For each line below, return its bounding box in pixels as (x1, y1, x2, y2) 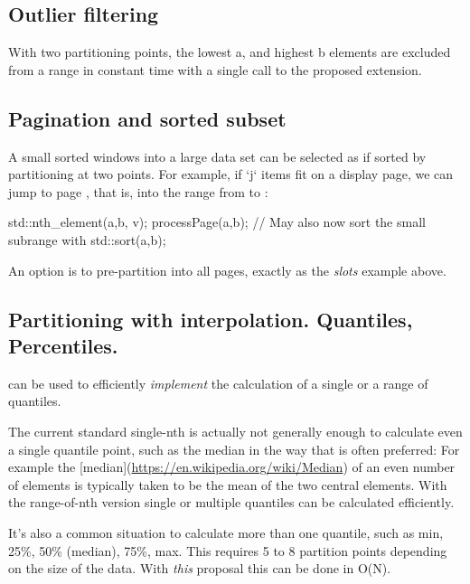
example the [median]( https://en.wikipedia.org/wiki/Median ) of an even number (8, 457, 456, 476)
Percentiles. (8, 331, 118, 359)
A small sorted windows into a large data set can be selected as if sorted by (8, 146, 427, 165)
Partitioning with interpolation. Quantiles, (8, 305, 413, 333)
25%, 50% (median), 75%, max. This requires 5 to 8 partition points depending (8, 541, 447, 560)
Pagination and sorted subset (8, 104, 287, 132)
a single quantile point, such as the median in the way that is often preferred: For (8, 439, 460, 458)
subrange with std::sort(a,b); (8, 230, 166, 249)
